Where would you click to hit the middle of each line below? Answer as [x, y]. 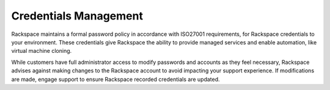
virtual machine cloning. [42, 51]
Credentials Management [77, 16]
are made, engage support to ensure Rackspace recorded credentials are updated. [116, 79]
